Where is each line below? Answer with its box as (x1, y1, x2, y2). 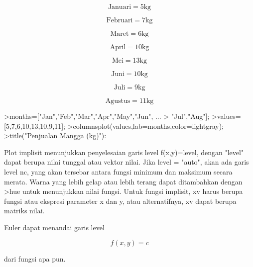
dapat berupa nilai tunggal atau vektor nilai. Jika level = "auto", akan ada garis (4, 157, 249, 167)
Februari (106, 17, 133, 24)
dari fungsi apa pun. (4, 253, 66, 264)
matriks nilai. (4, 205, 45, 216)
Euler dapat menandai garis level (4, 222, 105, 232)
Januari (108, 3, 131, 10)
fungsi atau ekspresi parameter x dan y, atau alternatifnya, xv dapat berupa (4, 195, 237, 206)
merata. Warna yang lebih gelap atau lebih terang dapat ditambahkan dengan (4, 176, 243, 186)
